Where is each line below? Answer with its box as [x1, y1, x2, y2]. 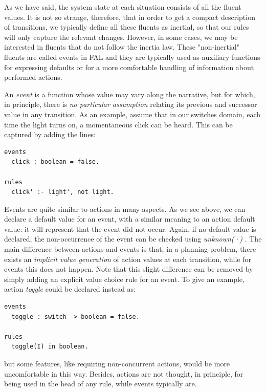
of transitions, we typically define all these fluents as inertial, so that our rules [4, 21, 249, 32]
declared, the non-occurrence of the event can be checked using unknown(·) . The [4, 233, 262, 244]
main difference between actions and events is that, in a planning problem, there [4, 244, 256, 254]
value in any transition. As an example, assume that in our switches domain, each [4, 108, 261, 119]
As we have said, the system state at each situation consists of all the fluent [4, 2, 241, 12]
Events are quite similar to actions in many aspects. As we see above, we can [4, 203, 246, 214]
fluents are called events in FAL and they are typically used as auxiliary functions [4, 51, 260, 62]
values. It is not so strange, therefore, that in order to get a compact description [4, 11, 255, 22]
